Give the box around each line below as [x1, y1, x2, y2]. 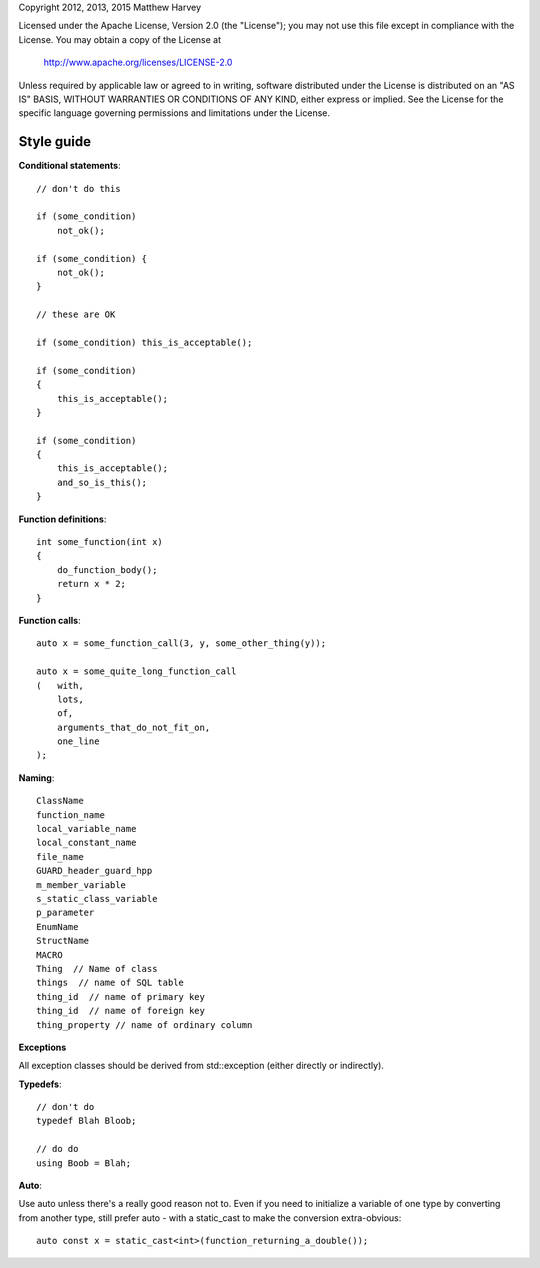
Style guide [18, 133, 92, 150]
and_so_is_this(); [56, 476, 148, 488]
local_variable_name [36, 823, 137, 835]
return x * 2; [56, 578, 127, 590]
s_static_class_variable [36, 893, 158, 904]
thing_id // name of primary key [36, 991, 205, 1002]
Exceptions [18, 1041, 67, 1053]
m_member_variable [36, 879, 127, 890]
